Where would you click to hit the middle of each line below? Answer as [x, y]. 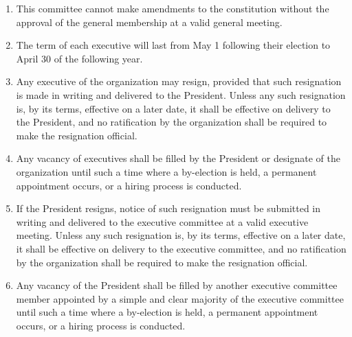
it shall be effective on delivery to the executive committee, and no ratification [181, 248]
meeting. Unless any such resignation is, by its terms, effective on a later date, [181, 235]
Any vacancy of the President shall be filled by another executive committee [177, 285]
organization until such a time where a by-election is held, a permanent [166, 171]
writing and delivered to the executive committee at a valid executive [162, 221]
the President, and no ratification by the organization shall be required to [172, 122]
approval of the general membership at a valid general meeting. [149, 22]
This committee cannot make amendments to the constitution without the [173, 8]
